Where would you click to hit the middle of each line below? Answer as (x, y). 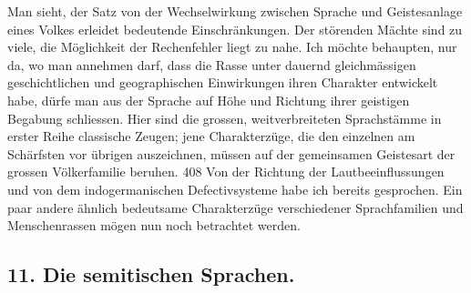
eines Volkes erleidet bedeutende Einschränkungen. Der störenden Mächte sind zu (235, 29)
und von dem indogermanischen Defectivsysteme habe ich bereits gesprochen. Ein (235, 189)
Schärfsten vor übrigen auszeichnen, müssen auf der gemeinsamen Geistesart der (231, 153)
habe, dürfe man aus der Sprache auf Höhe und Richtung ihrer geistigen (209, 100)
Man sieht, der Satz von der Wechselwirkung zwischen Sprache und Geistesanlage (235, 11)
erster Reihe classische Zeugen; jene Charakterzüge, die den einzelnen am (211, 136)
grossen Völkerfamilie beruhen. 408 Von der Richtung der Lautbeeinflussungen (226, 172)
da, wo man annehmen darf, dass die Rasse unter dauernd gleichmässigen (212, 64)
